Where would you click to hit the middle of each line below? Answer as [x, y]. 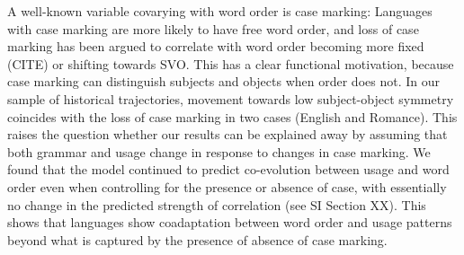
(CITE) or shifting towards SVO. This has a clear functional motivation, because [231, 63]
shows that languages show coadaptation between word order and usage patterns [230, 222]
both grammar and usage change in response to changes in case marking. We [219, 151]
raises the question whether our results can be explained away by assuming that [228, 134]
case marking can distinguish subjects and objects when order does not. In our [223, 81]
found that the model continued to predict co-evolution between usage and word [228, 169]
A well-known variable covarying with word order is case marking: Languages [220, 11]
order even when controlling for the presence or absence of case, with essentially [227, 186]
